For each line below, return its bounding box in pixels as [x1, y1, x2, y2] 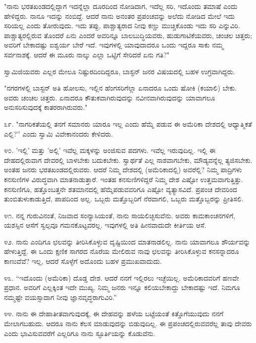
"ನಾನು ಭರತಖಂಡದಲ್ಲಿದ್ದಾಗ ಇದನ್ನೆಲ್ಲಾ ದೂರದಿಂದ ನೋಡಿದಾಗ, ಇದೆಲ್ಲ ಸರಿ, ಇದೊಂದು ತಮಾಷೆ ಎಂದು [4, 1, 238, 11]
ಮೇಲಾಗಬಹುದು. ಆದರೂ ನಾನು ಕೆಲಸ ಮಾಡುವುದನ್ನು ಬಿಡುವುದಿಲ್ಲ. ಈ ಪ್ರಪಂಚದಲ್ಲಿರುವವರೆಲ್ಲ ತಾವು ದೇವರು [4, 318, 252, 329]
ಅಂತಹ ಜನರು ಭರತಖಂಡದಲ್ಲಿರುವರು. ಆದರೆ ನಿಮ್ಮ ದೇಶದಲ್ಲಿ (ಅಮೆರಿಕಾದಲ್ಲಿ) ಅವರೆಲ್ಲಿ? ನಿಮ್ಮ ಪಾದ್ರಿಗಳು [4, 164, 242, 175]
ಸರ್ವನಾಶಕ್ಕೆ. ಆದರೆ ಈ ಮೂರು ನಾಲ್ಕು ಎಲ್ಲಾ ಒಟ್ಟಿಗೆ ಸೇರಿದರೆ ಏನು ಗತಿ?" [4, 49, 170, 59]
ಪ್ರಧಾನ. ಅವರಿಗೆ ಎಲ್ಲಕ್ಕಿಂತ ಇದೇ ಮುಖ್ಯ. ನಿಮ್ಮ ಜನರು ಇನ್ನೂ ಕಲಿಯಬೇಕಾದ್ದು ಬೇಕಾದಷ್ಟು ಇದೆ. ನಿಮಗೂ [4, 282, 240, 293]
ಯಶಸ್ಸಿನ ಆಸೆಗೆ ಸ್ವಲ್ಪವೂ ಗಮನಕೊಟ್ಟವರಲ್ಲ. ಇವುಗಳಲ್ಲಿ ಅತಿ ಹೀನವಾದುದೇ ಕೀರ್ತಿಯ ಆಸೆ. [4, 220, 207, 230]
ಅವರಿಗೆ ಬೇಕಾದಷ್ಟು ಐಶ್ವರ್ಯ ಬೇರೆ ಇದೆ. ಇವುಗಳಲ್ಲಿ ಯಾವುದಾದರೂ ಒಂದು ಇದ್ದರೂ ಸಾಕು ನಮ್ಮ [4, 40, 223, 50]
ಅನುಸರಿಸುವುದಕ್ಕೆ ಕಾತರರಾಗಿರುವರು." [4, 102, 87, 112]
